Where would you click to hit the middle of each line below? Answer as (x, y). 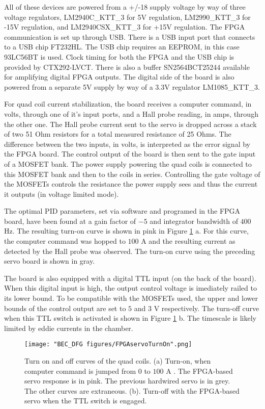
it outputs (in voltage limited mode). (62, 194)
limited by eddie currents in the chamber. (69, 328)
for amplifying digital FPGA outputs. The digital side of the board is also (119, 77)
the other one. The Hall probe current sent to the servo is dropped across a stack (130, 124)
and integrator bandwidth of (194, 221)
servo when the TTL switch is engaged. (86, 401)
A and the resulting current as (188, 241)
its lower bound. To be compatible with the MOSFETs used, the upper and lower (131, 298)
